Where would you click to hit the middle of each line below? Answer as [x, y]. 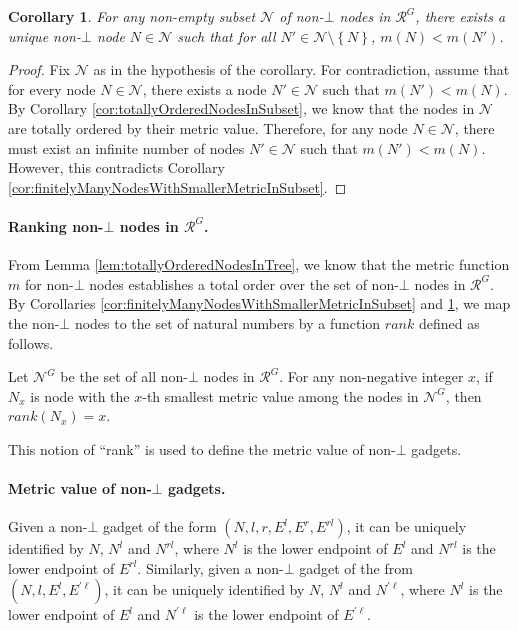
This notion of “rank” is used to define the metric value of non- [202, 448]
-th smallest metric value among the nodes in [280, 395]
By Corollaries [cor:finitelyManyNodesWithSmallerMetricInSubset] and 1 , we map [259, 303]
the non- [34, 322]
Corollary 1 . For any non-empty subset [132, 16]
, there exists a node [204, 88]
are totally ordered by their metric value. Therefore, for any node [208, 127]
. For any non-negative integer [371, 376]
